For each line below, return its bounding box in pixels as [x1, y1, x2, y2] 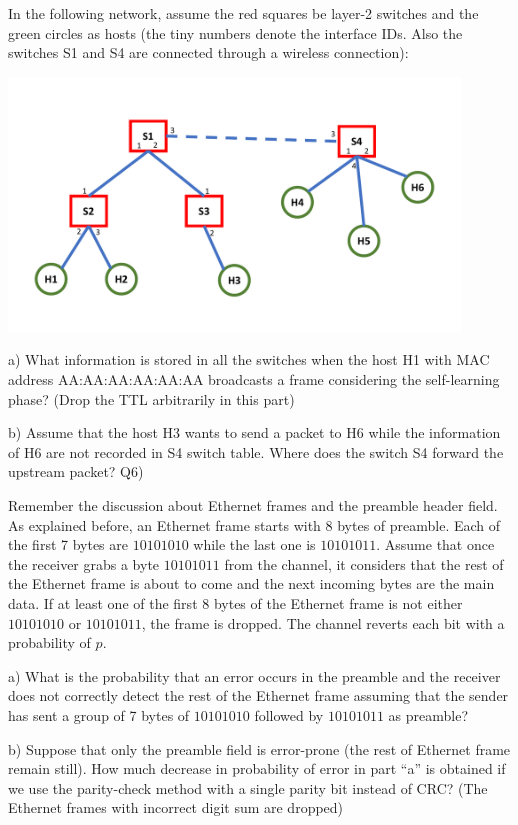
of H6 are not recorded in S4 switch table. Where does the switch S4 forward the [8, 441, 504, 462]
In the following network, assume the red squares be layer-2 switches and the [8, 3, 479, 23]
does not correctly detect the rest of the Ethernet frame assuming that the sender [8, 685, 509, 706]
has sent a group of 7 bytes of [8, 704, 190, 725]
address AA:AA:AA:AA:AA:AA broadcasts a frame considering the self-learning [8, 369, 500, 390]
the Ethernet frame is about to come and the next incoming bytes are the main [8, 573, 495, 594]
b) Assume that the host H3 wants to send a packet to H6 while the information [8, 422, 501, 443]
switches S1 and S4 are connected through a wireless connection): [8, 42, 409, 63]
